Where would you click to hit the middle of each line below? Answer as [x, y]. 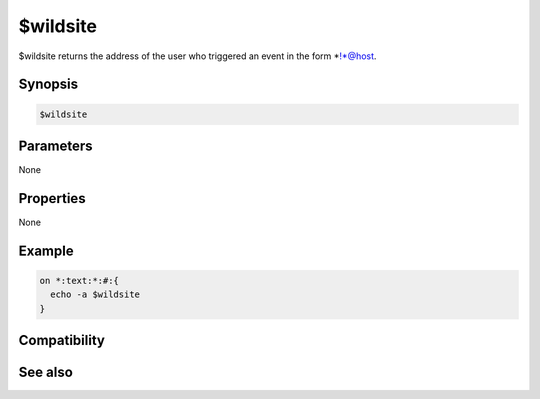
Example [46, 250]
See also [46, 372]
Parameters [55, 145]
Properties [52, 198]
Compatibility [61, 340]
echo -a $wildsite [95, 294]
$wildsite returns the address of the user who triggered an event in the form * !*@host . [197, 56]
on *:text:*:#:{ [79, 280]
